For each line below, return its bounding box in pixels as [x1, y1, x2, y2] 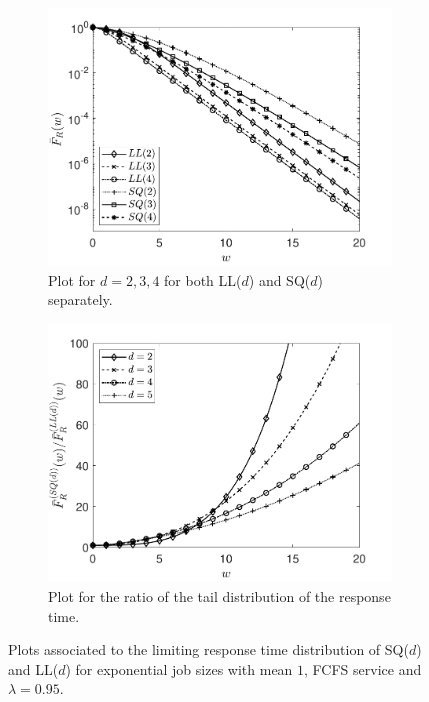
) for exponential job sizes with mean [65, 658, 293, 679]
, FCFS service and [304, 658, 422, 679]
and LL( [8, 658, 59, 679]
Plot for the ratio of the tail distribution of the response [48, 585, 391, 606]
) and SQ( [248, 269, 311, 290]
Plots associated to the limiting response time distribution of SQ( [8, 639, 409, 660]
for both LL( [164, 269, 242, 290]
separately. [48, 289, 113, 310]
